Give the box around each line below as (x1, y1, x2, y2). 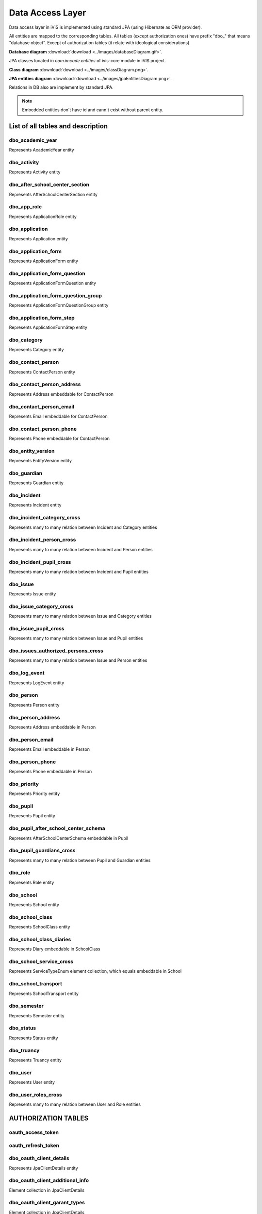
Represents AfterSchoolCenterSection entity (9, 191, 98, 197)
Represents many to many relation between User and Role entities (9, 1101, 141, 1107)
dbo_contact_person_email (9, 403, 75, 410)
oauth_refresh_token (9, 1142, 60, 1148)
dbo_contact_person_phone (9, 425, 77, 432)
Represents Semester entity (9, 1012, 65, 1018)
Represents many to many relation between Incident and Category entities (9, 524, 157, 530)
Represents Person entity (9, 702, 60, 708)
